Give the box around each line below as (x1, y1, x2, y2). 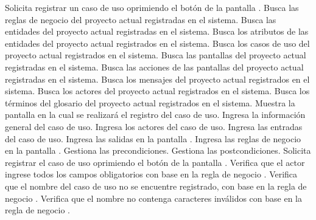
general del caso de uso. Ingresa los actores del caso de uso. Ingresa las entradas (5, 120, 303, 132)
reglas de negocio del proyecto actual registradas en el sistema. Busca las (5, 13, 276, 26)
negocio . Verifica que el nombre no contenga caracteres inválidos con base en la (5, 191, 302, 204)
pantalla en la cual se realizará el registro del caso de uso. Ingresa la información (5, 108, 306, 121)
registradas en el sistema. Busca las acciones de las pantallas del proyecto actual (5, 60, 304, 73)
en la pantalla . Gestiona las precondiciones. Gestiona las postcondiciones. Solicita (5, 144, 311, 157)
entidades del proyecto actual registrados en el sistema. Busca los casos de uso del (5, 36, 310, 49)
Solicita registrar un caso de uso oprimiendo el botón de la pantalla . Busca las (5, 1, 299, 13)
